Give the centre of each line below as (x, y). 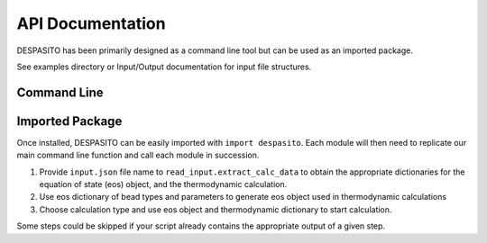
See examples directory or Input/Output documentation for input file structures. (164, 67)
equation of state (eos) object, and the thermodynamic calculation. (163, 184)
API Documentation (91, 23)
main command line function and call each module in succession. (138, 155)
